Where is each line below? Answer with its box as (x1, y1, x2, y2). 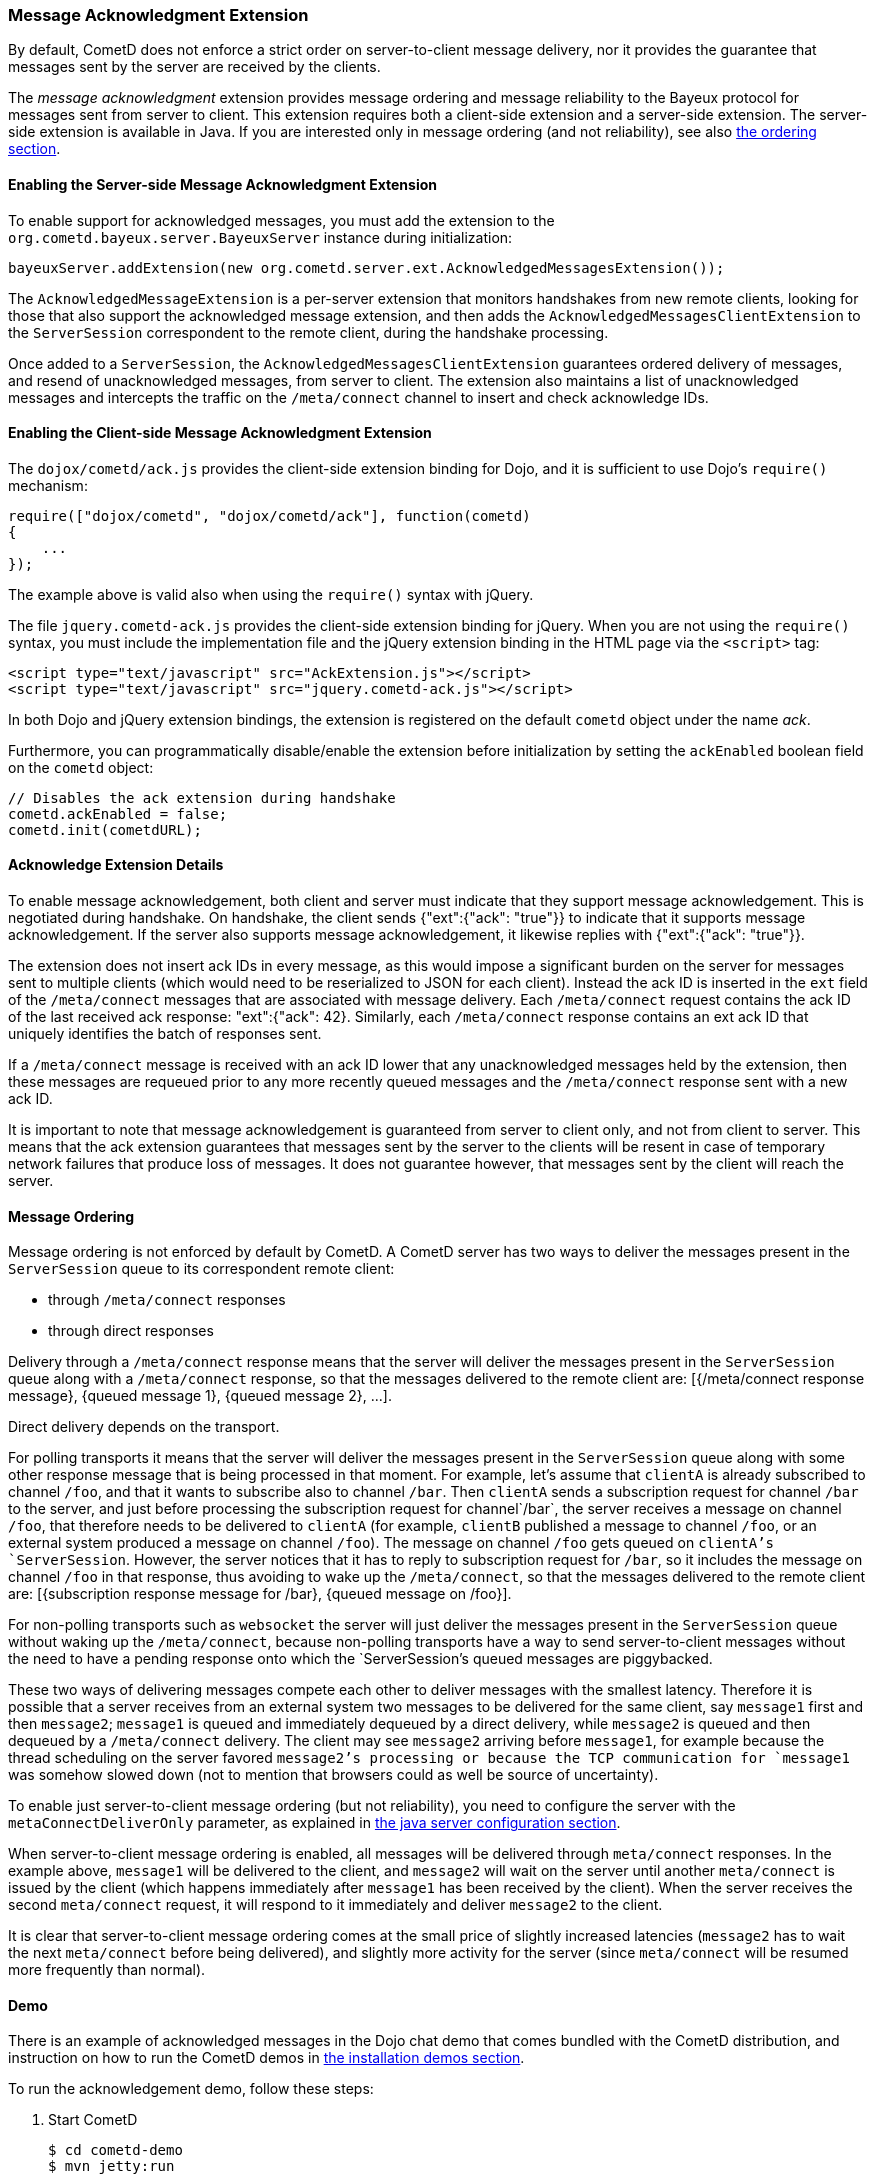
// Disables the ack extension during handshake (8, 789, 396, 806)
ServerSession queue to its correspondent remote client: (8, 1260, 395, 1278)
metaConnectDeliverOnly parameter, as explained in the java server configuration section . (8, 1814, 621, 1832)
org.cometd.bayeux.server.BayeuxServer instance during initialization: (8, 228, 513, 246)
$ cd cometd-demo (48, 2142, 183, 2159)
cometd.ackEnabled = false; (8, 805, 228, 822)
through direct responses (48, 1322, 214, 1340)
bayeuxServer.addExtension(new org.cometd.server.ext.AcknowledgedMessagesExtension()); (8, 259, 725, 276)
